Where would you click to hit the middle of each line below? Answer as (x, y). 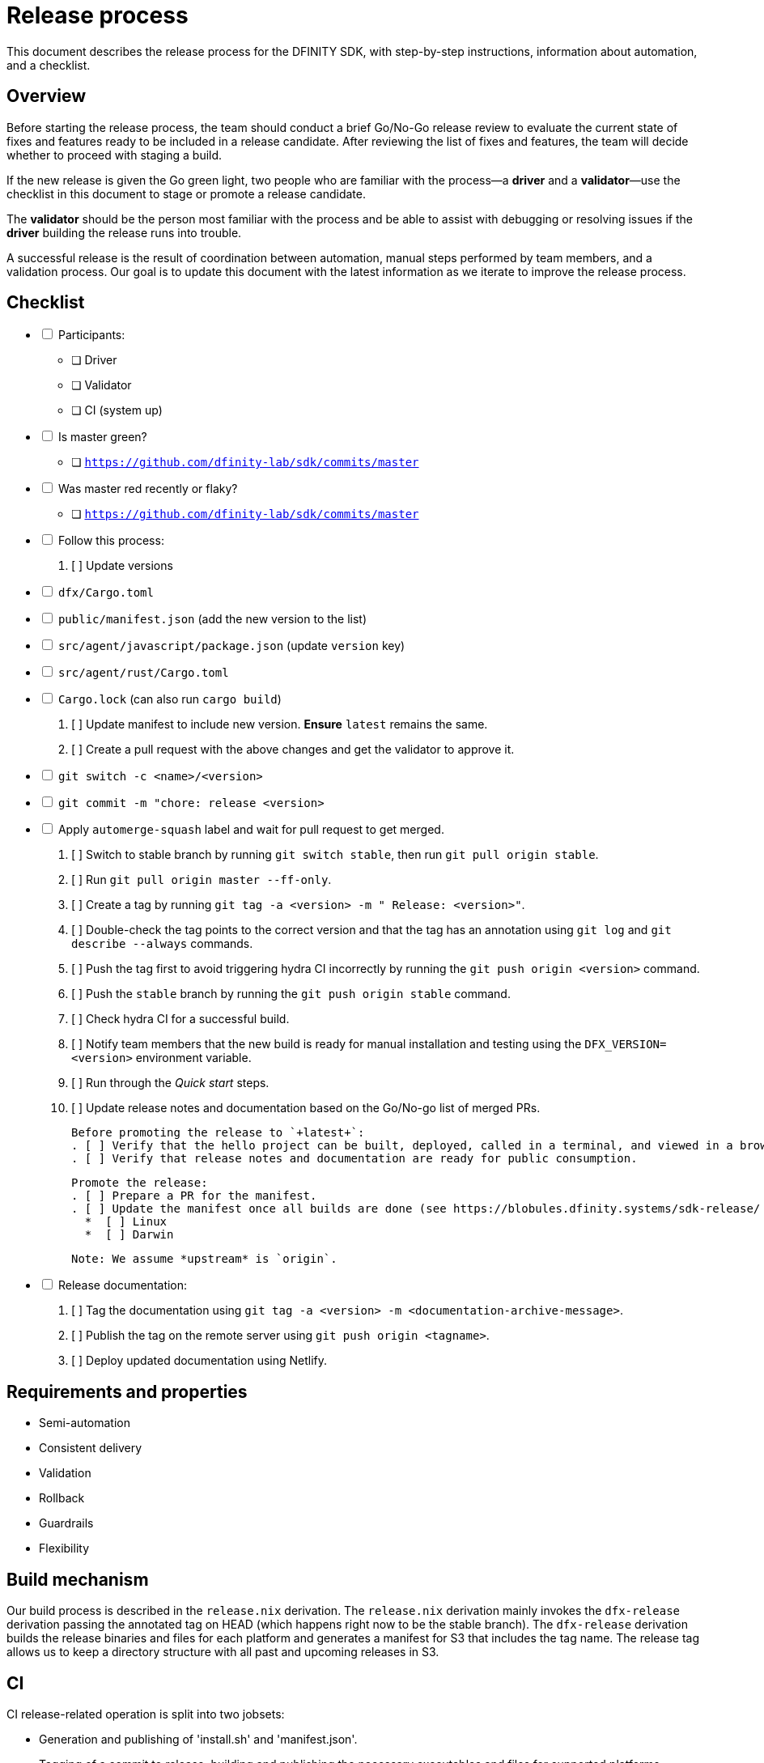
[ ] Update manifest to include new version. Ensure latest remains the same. (280, 724)
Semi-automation (85, 1423)
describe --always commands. (162, 944)
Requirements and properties (127, 1391)
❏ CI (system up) (117, 410)
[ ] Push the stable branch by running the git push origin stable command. (291, 994)
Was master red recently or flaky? (148, 489)
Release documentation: (123, 1285)
